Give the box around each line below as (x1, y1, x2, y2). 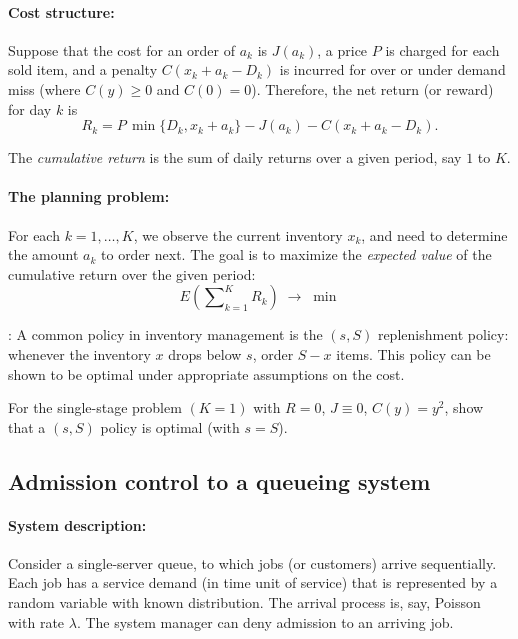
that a (8, 416, 46, 437)
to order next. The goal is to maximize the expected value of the (101, 244, 492, 265)
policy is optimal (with (100, 416, 240, 437)
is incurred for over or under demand (279, 59, 506, 80)
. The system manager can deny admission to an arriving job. (76, 611, 454, 632)
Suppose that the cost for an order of (8, 39, 236, 60)
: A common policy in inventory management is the (8, 324, 323, 345)
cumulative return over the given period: (8, 263, 256, 284)
